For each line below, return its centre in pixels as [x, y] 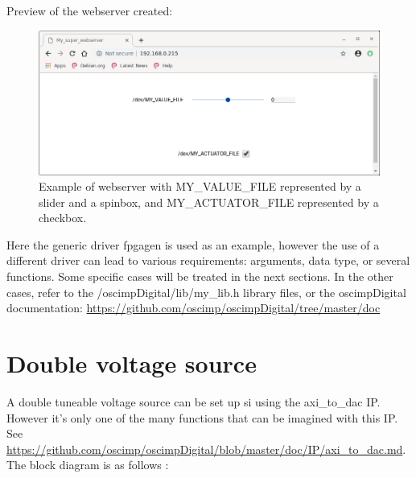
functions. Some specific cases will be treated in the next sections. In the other [200, 276]
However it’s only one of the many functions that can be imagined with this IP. [202, 417]
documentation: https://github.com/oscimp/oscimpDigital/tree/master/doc [194, 308]
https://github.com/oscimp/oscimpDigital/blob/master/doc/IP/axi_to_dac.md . [206, 449]
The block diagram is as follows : [88, 465]
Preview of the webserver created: [90, 10]
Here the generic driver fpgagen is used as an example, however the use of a [193, 244]
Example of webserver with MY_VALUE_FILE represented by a [200, 186]
